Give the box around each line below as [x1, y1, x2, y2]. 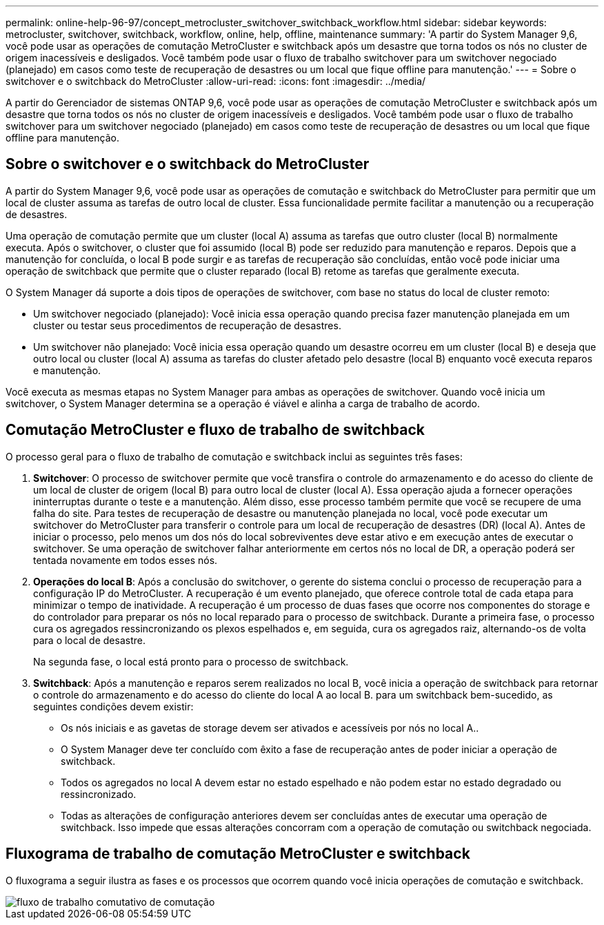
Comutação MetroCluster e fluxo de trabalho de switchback [6, 421, 425, 439]
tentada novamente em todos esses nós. [33, 554, 218, 566]
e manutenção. [33, 364, 101, 376]
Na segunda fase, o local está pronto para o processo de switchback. [33, 655, 349, 668]
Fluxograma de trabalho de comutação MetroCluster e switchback [6, 845, 470, 863]
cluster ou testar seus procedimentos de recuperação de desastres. [33, 319, 341, 331]
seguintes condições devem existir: [33, 700, 194, 712]
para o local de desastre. [33, 634, 145, 646]
